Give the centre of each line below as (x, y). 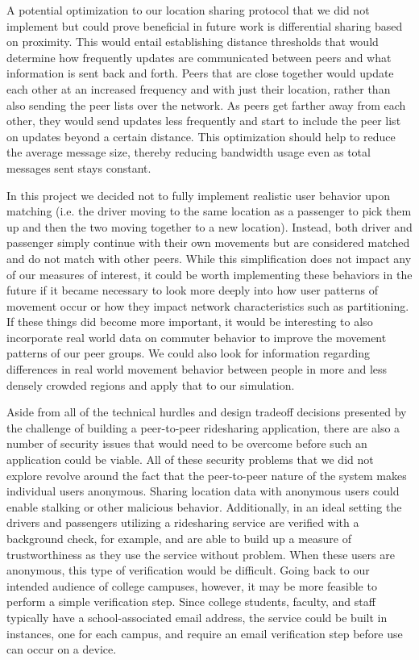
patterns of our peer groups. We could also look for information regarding (188, 353)
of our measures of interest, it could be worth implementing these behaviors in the (209, 274)
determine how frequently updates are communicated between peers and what (199, 57)
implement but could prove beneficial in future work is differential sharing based (205, 25)
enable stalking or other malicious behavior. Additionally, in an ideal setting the (204, 506)
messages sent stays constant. (79, 167)
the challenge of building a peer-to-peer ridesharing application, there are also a (203, 427)
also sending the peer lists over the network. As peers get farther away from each (206, 104)
